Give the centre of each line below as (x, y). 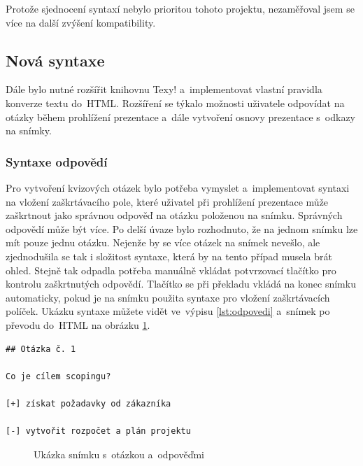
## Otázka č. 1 (41, 349)
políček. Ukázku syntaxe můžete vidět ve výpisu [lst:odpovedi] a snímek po (168, 311)
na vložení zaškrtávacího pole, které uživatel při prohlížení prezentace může (167, 201)
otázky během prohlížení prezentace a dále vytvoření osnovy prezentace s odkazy (181, 116)
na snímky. (29, 130)
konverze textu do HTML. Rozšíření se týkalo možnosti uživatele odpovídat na (175, 103)
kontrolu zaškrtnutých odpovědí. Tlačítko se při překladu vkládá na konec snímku (181, 284)
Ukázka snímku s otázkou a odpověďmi (119, 454)
